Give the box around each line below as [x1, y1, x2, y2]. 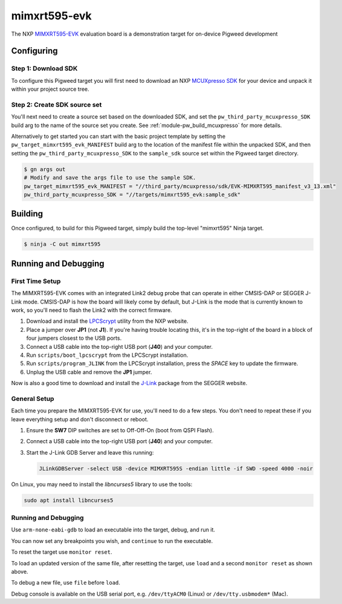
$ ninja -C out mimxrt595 [24, 241, 101, 248]
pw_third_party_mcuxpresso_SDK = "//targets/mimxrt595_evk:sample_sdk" [24, 191, 241, 198]
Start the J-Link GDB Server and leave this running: [26, 449, 154, 456]
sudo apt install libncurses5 [24, 496, 114, 504]
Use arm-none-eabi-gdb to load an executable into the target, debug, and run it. [11, 526, 216, 533]
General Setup [11, 394, 54, 403]
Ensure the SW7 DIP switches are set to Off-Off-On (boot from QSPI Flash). [26, 427, 214, 434]
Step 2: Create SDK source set [11, 100, 102, 109]
